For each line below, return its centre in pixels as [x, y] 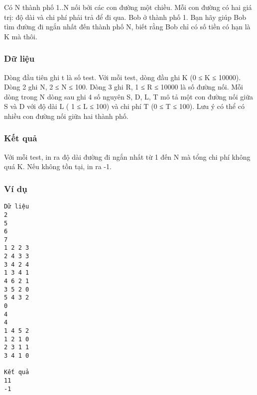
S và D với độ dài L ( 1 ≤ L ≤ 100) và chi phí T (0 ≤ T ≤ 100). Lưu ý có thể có [124, 106]
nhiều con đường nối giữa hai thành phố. [66, 116]
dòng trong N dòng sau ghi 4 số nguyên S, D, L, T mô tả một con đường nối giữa [128, 96]
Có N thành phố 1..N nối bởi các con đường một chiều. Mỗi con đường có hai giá [128, 7]
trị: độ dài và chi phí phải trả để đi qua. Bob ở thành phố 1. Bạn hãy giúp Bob [125, 17]
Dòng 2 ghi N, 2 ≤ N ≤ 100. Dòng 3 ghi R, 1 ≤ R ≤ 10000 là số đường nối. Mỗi [124, 87]
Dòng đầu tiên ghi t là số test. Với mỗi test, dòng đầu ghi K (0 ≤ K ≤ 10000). [123, 77]
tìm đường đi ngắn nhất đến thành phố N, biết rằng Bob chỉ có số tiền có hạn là [127, 27]
